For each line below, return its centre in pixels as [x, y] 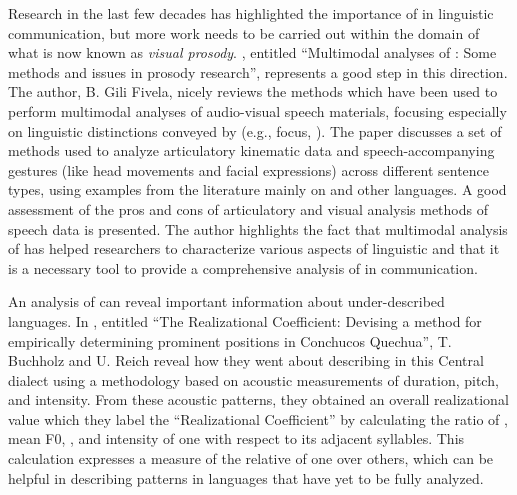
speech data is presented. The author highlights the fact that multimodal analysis [258, 228]
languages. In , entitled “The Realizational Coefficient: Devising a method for [245, 320]
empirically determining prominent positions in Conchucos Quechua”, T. [230, 340]
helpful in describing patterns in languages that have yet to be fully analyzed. [246, 477]
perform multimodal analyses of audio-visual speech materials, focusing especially [257, 110]
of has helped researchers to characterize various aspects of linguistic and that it [254, 248]
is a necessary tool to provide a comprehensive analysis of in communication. [243, 267]
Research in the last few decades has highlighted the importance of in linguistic [251, 13]
